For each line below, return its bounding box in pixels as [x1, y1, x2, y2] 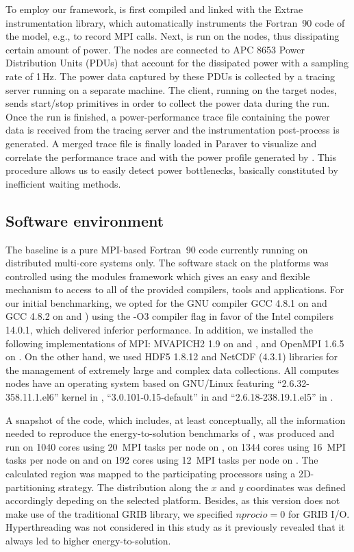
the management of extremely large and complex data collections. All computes [5, 362, 340, 377]
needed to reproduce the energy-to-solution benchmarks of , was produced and [5, 426, 335, 440]
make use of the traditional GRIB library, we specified [5, 506, 233, 520]
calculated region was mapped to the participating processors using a [5, 466, 296, 481]
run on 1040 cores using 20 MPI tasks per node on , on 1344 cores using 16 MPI [5, 439, 346, 453]
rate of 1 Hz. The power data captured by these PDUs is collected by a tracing [5, 68, 336, 83]
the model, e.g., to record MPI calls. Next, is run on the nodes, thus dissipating [5, 29, 340, 43]
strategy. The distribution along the [58, 479, 208, 494]
